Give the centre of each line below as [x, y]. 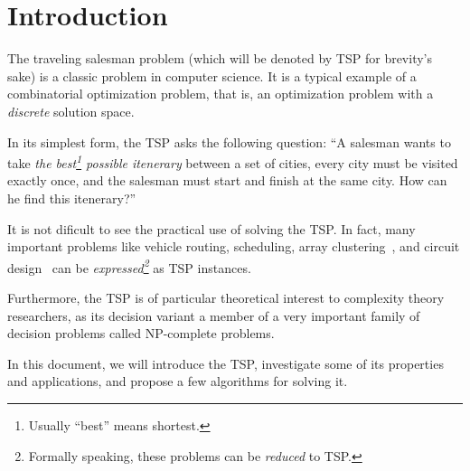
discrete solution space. [71, 111]
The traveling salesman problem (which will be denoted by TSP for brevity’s [220, 58]
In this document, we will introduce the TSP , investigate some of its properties [226, 363]
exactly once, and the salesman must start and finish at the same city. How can [227, 180]
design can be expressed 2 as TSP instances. [129, 266]
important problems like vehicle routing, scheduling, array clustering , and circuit [234, 246]
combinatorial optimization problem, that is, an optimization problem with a [221, 94]
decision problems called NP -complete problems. [141, 333]
